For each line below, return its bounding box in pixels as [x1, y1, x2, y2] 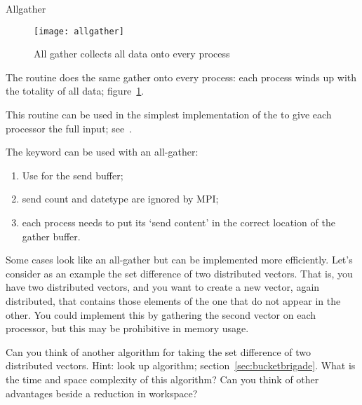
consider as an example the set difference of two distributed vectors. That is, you [6, 266, 353, 280]
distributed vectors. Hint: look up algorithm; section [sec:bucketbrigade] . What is [6, 358, 356, 373]
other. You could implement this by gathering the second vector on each [6, 307, 316, 322]
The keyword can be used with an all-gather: [6, 144, 199, 159]
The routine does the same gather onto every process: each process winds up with [6, 69, 357, 84]
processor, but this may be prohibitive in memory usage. [6, 321, 249, 336]
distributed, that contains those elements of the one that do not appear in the [6, 293, 341, 308]
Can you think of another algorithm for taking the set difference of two [6, 344, 311, 359]
